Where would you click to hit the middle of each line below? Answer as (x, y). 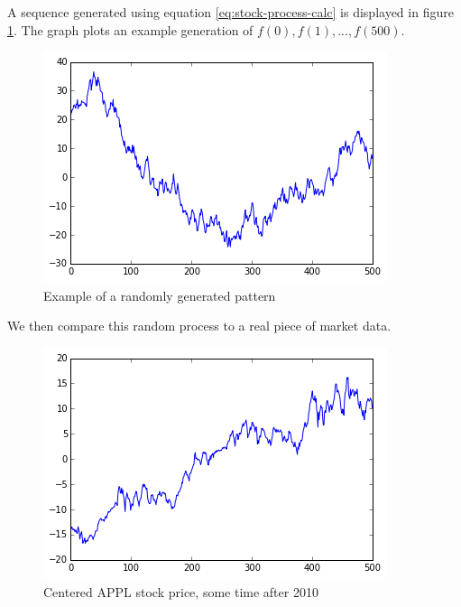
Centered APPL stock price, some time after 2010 (181, 591)
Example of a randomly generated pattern (160, 295)
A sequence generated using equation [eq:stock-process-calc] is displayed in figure (230, 12)
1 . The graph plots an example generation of (130, 29)
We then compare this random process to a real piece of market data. (199, 326)
